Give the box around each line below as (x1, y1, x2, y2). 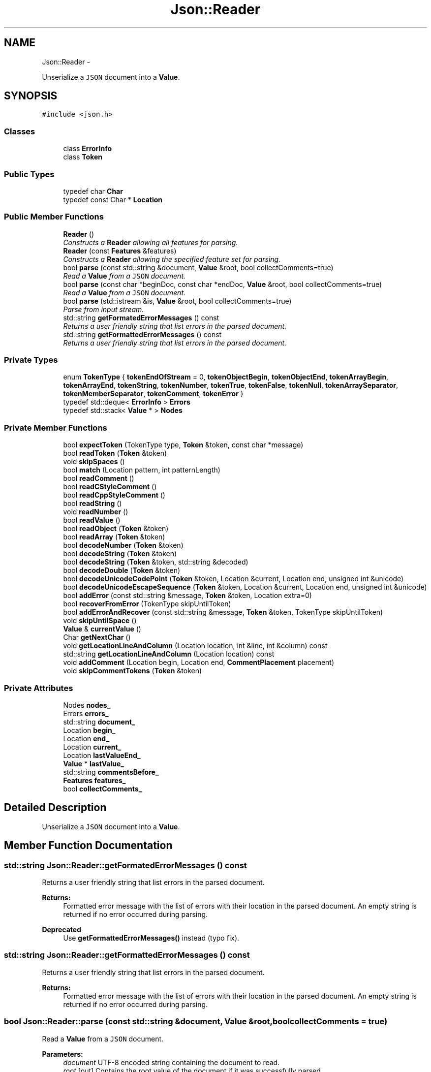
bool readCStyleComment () (63, 482, 157, 491)
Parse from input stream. (63, 305, 144, 314)
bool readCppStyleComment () (63, 491, 165, 500)
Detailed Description (4, 801, 107, 814)
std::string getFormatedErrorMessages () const (63, 313, 219, 322)
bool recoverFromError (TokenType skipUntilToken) (63, 599, 231, 608)
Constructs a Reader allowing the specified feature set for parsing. (63, 254, 281, 263)
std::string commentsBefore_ (63, 767, 159, 776)
